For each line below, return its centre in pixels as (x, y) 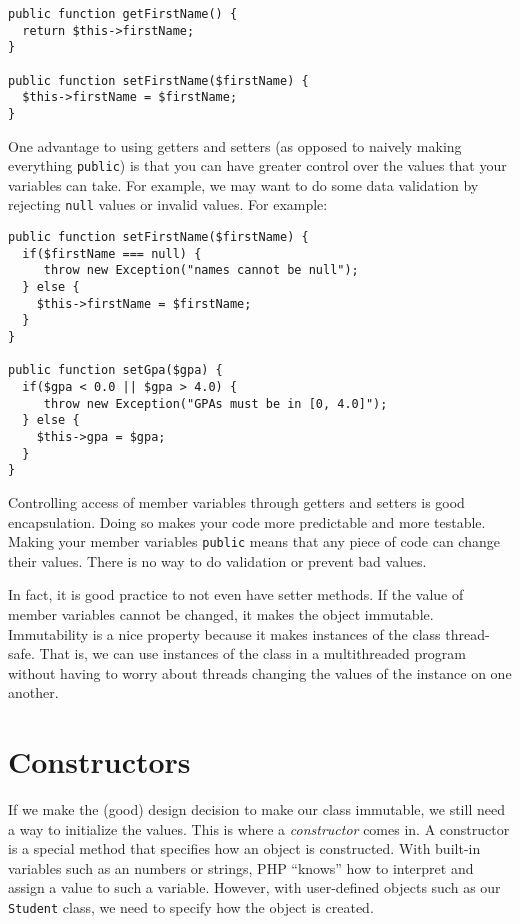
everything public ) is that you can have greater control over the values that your (257, 165)
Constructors (99, 761)
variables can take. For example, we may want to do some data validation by (243, 184)
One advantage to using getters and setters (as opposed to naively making (235, 145)
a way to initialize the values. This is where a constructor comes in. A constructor (259, 828)
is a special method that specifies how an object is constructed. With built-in (244, 848)
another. (33, 692)
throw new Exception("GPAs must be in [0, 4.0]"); (215, 403)
